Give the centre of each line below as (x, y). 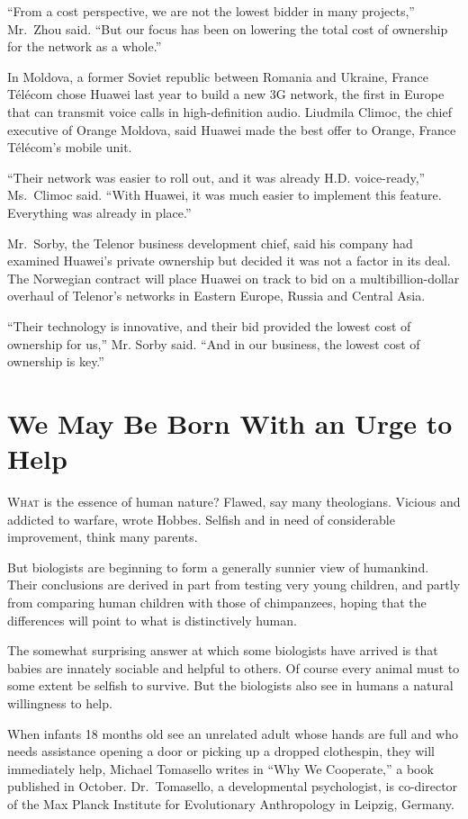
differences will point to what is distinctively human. (152, 620)
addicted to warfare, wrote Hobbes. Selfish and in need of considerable (201, 519)
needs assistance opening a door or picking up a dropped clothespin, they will (221, 751)
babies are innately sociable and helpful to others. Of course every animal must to (234, 667)
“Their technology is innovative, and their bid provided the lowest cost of (209, 325)
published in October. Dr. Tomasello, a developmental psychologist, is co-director (233, 786)
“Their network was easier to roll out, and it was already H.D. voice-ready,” (216, 177)
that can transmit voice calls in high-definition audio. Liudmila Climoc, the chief (229, 111)
